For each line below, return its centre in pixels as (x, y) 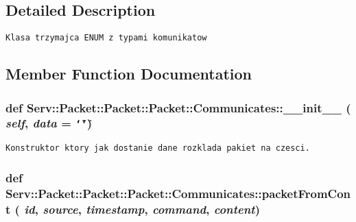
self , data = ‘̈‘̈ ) (49, 123)
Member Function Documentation (129, 74)
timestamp (115, 209)
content (234, 209)
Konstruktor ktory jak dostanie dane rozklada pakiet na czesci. (158, 148)
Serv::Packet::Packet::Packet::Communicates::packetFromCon (178, 193)
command (179, 209)
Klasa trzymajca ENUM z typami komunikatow (106, 38)
